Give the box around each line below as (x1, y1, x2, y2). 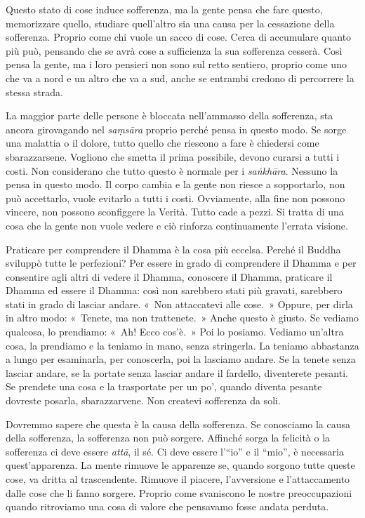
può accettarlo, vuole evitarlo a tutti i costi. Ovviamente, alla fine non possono (6, 190, 345, 205)
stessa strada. (6, 84, 63, 99)
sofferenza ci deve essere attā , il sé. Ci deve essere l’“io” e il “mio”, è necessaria (6, 444, 344, 458)
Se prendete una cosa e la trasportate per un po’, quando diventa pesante (6, 379, 322, 394)
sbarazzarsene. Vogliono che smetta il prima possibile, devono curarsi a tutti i (6, 149, 340, 164)
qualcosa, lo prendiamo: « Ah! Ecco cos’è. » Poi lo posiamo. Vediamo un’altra (6, 324, 344, 339)
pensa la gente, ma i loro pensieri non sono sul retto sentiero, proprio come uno (6, 57, 347, 72)
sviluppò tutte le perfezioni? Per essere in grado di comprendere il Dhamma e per (6, 255, 357, 270)
